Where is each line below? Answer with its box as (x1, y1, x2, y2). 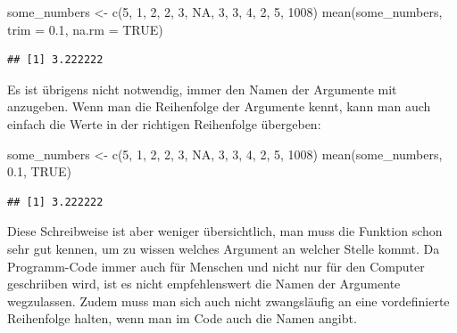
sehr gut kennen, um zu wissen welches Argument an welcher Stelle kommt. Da (7, 239, 440, 257)
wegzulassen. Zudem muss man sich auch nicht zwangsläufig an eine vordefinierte (7, 291, 450, 310)
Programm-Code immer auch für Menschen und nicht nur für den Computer (7, 256, 425, 275)
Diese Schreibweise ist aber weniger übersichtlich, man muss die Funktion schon (7, 222, 443, 240)
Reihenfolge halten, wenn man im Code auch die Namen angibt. (7, 309, 357, 328)
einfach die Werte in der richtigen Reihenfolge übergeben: (7, 114, 321, 133)
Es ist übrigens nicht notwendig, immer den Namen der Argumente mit (7, 79, 397, 98)
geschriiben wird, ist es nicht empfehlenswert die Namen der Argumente (7, 274, 401, 293)
